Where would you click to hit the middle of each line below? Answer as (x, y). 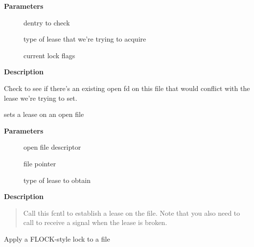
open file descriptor (52, 147)
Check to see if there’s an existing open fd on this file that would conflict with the (127, 88)
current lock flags (49, 55)
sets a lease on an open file (44, 114)
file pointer (40, 163)
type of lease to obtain (57, 180)
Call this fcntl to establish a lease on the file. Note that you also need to (132, 213)
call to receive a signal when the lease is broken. (95, 222)
